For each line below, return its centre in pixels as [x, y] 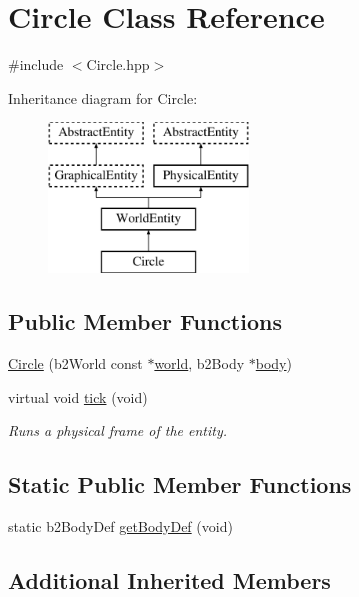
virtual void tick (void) [78, 396]
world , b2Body [199, 363]
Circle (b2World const [75, 363]
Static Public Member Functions [180, 484]
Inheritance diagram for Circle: [103, 97]
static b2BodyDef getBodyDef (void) [120, 526]
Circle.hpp [118, 64]
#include [36, 64]
